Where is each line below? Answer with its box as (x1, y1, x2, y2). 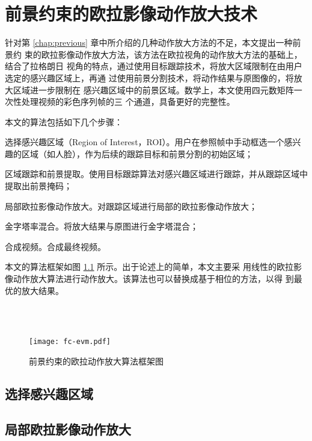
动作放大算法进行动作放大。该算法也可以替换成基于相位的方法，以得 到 (13, 272, 294, 285)
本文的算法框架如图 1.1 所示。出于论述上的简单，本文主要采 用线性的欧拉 (5, 260, 293, 273)
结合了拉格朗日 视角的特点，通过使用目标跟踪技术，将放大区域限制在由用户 (5, 60, 302, 72)
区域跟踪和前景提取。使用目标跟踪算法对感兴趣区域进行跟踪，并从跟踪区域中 (5, 167, 308, 180)
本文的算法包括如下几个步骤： (5, 115, 123, 128)
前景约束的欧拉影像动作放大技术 (5, 1, 258, 26)
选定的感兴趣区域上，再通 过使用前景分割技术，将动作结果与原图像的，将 (5, 71, 294, 84)
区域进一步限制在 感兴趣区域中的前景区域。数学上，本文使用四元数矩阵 (13, 83, 294, 96)
